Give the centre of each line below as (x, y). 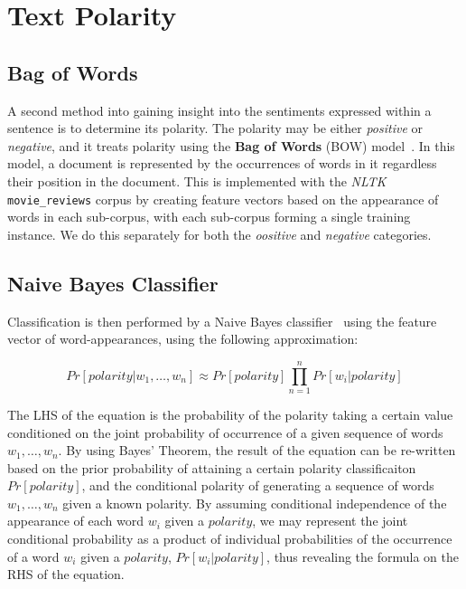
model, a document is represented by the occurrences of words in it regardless (222, 163)
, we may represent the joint (330, 521)
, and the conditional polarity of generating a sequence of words (258, 485)
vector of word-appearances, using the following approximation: (183, 339)
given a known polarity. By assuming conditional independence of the (255, 503)
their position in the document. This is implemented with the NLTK (197, 180)
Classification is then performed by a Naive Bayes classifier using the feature (222, 321)
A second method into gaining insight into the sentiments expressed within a (219, 110)
